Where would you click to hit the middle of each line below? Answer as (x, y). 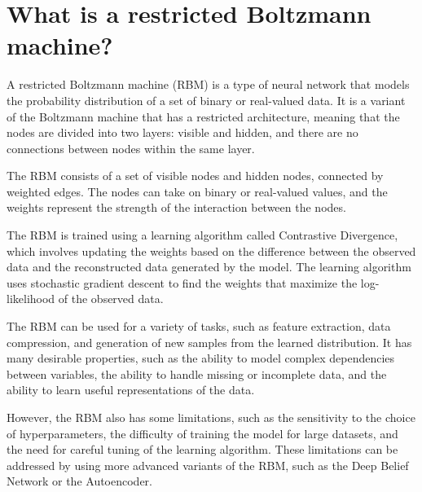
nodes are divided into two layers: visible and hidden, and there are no (182, 132)
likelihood (31, 299)
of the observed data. (111, 299)
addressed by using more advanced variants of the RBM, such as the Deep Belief (208, 465)
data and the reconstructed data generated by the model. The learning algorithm (209, 267)
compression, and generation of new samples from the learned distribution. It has (209, 342)
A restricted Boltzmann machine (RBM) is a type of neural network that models (208, 84)
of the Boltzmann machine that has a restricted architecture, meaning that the (203, 116)
